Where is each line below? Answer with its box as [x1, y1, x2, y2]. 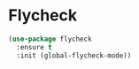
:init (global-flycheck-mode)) [16, 50, 132, 60]
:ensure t [16, 42, 52, 51]
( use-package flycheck [8, 34, 92, 43]
